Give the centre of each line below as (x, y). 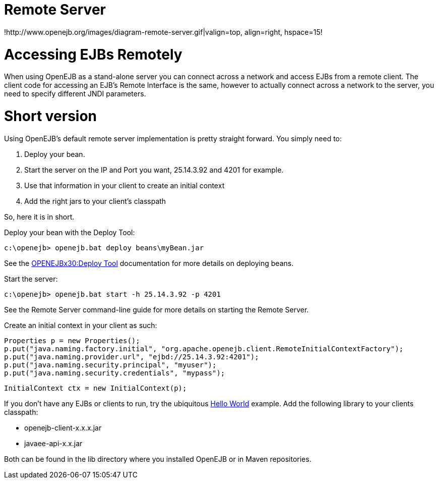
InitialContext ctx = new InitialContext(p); (96, 388)
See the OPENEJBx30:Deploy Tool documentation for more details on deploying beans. (149, 263)
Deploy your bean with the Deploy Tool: (70, 232)
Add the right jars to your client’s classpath (95, 201)
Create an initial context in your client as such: (81, 325)
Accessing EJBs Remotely (93, 54)
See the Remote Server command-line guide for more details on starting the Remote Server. (157, 309)
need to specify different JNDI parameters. (75, 94)
